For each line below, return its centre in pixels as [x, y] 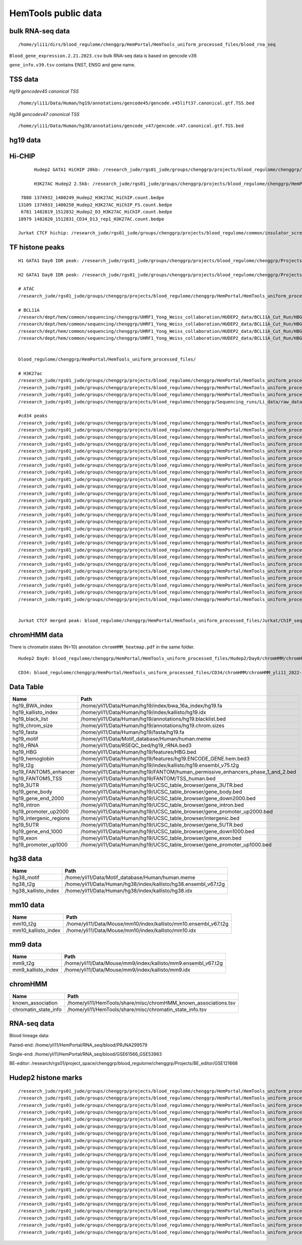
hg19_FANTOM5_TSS [37, 778]
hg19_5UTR [26, 824]
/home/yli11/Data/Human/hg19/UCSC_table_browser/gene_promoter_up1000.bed [176, 845]
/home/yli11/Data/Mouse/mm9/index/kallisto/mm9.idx [127, 970]
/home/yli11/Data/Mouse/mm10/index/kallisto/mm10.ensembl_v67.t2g [147, 924]
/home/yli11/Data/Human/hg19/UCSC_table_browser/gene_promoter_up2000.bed [177, 811]
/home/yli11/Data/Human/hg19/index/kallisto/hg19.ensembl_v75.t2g [160, 765]
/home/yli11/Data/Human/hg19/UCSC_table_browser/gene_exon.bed [161, 838]
